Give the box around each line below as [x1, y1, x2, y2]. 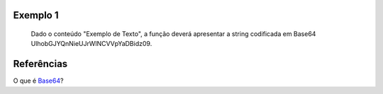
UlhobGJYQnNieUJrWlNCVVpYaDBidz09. [30, 40, 152, 48]
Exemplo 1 [13, 9, 60, 21]
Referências [13, 58, 68, 70]
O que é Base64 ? [13, 76, 64, 85]
